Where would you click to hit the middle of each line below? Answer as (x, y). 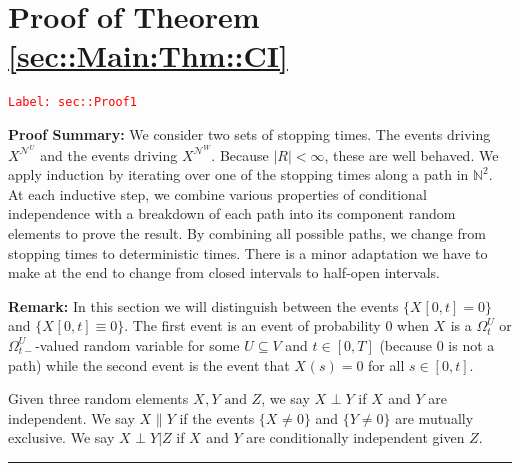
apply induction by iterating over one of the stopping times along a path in (238, 174)
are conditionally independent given (355, 437)
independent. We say (71, 417)
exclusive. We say (61, 437)
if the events (217, 417)
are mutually (434, 417)
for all (386, 364)
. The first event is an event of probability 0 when (276, 325)
